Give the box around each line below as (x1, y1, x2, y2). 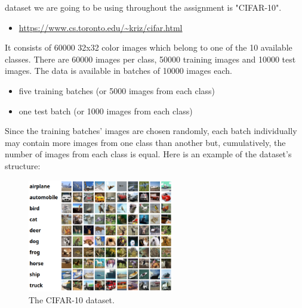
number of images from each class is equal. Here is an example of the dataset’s (5, 148, 292, 160)
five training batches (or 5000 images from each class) (19, 84, 215, 97)
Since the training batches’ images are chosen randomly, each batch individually (5, 125, 297, 137)
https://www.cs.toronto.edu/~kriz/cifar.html (19, 21, 183, 33)
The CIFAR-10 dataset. (29, 293, 115, 306)
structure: (5, 159, 41, 172)
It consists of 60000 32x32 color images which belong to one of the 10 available (5, 41, 292, 54)
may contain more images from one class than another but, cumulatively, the (5, 136, 286, 148)
